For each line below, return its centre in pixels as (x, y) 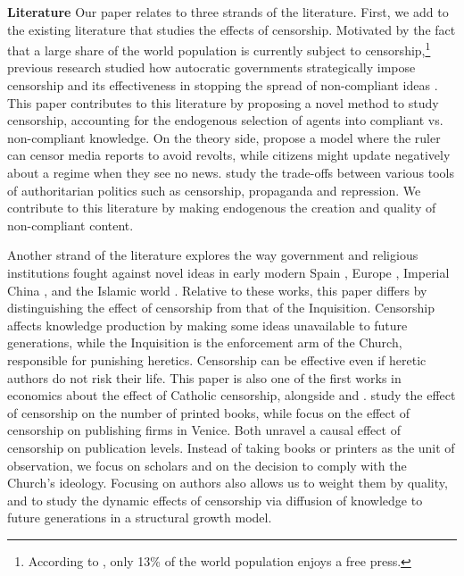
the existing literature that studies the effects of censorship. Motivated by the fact (232, 29)
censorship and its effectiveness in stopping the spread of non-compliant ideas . (223, 85)
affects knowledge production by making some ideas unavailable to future (207, 325)
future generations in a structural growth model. (140, 518)
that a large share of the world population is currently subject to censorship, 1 (219, 49)
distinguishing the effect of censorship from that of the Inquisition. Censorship (221, 308)
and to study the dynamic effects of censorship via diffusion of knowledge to (215, 500)
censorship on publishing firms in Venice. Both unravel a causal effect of (204, 430)
